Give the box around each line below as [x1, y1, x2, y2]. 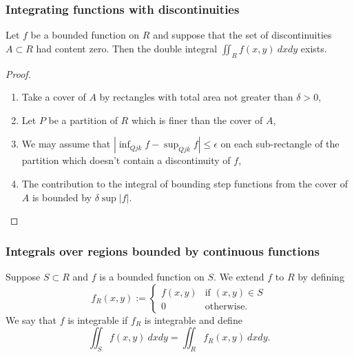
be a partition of [48, 112, 118, 127]
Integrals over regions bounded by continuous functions [6, 242, 320, 259]
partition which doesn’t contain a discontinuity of [21, 153, 231, 167]
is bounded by [32, 190, 92, 204]
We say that [6, 312, 56, 327]
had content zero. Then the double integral [36, 41, 218, 55]
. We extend [214, 269, 264, 283]
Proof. [6, 66, 31, 81]
